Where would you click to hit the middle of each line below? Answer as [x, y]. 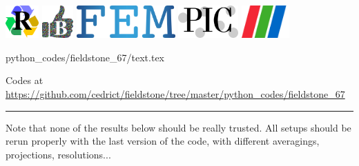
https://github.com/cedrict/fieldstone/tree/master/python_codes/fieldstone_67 [175, 94]
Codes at [25, 80]
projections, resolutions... [58, 154]
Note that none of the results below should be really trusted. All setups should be [178, 127]
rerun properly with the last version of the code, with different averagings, [163, 141]
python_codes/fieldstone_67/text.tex [85, 57]
